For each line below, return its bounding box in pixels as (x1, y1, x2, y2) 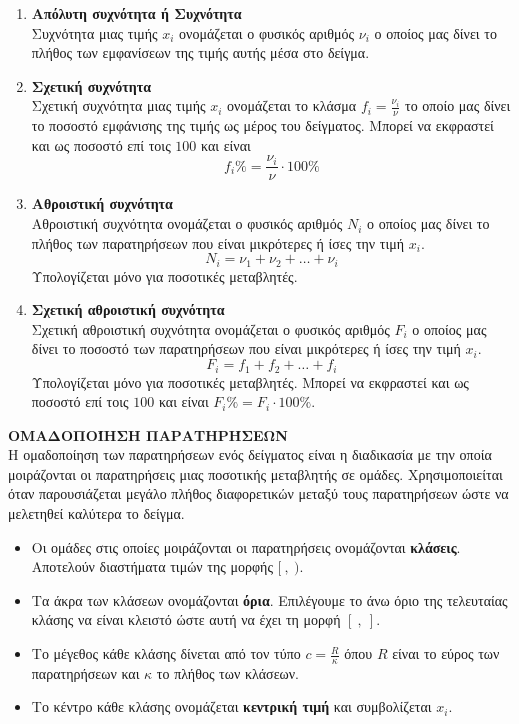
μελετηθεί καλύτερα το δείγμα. (8, 503, 185, 524)
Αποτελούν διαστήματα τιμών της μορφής (31, 556, 273, 577)
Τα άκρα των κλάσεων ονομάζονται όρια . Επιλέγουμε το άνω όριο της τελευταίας (31, 589, 508, 610)
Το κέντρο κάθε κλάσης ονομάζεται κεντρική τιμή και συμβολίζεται (31, 696, 432, 717)
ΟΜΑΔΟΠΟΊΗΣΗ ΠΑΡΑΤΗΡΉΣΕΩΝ (8, 424, 288, 445)
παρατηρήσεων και (31, 662, 140, 683)
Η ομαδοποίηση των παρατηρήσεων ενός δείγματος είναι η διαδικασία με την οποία (8, 444, 492, 465)
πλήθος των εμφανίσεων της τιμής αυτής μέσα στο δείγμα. (31, 42, 370, 63)
